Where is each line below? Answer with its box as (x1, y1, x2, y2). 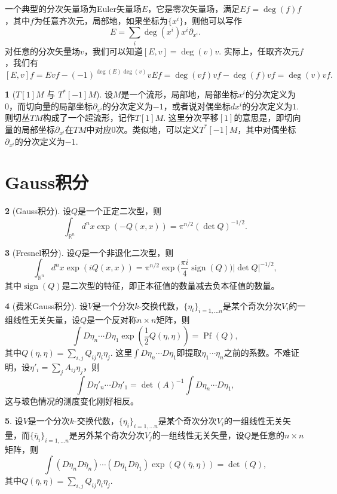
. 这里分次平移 (163, 111, 219, 124)
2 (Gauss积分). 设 (5, 205, 71, 217)
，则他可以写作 (183, 14, 243, 26)
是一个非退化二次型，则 (81, 246, 174, 258)
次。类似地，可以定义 (115, 123, 200, 135)
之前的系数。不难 (223, 346, 291, 358)
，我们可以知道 (84, 44, 143, 57)
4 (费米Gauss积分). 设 (5, 299, 88, 312)
